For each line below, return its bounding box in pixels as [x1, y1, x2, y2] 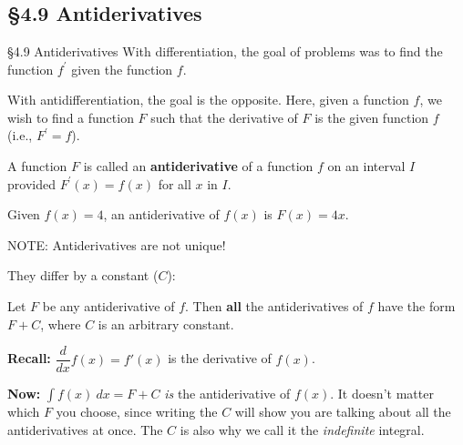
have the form [377, 296, 456, 315]
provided [7, 174, 56, 193]
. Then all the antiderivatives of [185, 296, 364, 315]
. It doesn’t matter [330, 384, 434, 403]
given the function [71, 59, 173, 78]
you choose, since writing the [56, 402, 218, 421]
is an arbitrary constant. [98, 314, 234, 333]
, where [40, 314, 81, 333]
